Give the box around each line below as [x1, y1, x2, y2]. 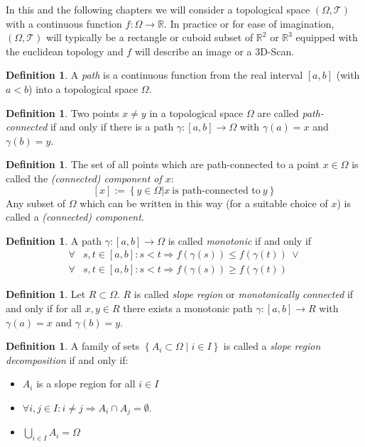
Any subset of [6, 195, 66, 210]
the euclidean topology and [6, 43, 124, 58]
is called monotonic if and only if [168, 233, 312, 248]
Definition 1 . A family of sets [6, 338, 140, 353]
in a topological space [149, 105, 244, 120]
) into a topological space [28, 81, 138, 96]
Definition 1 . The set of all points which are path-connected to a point [6, 157, 320, 172]
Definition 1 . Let [6, 287, 86, 302]
